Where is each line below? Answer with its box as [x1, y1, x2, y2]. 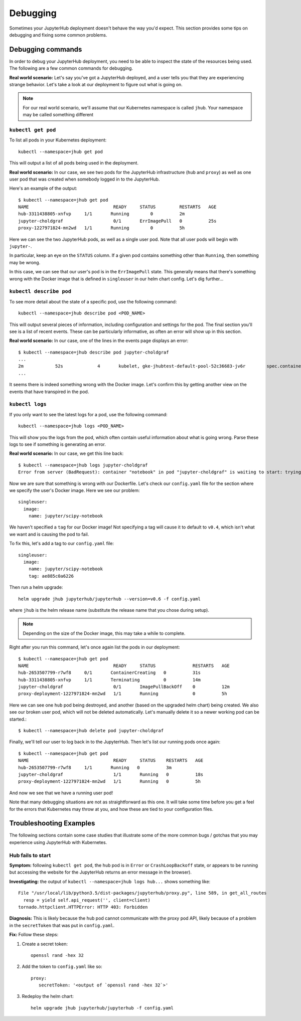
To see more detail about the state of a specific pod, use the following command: [9, 298, 177, 304]
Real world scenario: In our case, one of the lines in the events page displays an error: [9, 337, 189, 344]
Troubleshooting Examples [9, 819, 95, 827]
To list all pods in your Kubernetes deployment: [9, 137, 107, 143]
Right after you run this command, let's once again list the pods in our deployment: [9, 644, 180, 650]
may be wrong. [9, 259, 41, 265]
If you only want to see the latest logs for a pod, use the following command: [9, 411, 168, 417]
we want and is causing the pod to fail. [9, 531, 89, 537]
